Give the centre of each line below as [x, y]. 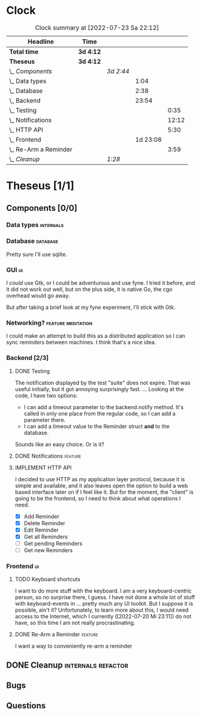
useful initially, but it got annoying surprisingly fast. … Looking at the [99, 389]
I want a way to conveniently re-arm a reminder [73, 646]
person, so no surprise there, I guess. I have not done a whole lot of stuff [105, 597]
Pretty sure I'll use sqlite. [37, 254]
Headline [41, 41]
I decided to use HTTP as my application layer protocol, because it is [100, 479]
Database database [32, 241]
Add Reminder [42, 516]
